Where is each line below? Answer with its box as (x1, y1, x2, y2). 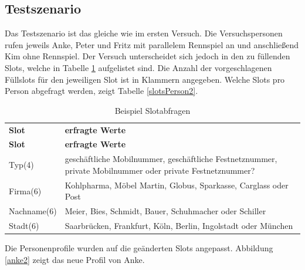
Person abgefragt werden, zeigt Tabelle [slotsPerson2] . (5, 85, 198, 97)
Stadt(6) (9, 220, 39, 232)
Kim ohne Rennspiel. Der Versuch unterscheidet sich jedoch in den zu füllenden (5, 50, 290, 62)
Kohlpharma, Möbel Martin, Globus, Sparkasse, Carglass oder (65, 178, 289, 191)
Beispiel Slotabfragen (114, 104, 191, 116)
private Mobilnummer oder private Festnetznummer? (65, 164, 255, 176)
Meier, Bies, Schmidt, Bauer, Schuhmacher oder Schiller (65, 205, 266, 217)
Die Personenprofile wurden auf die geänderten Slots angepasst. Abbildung (5, 242, 273, 254)
